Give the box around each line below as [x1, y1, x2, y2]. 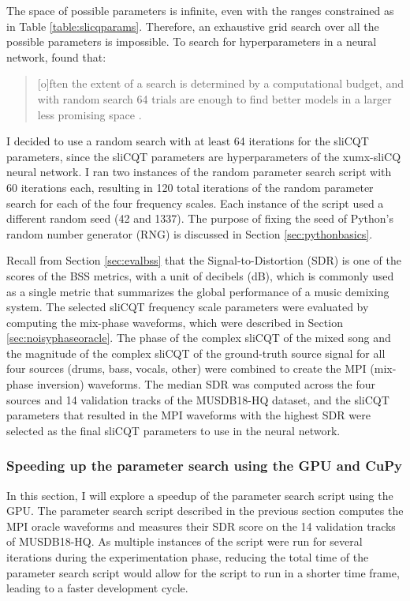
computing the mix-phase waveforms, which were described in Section [6, 314, 343, 330]
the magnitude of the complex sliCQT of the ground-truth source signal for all [6, 344, 386, 361]
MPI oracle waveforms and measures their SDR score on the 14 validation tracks [6, 517, 396, 534]
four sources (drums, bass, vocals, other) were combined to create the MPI [6, 360, 367, 377]
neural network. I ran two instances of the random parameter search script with [6, 163, 392, 180]
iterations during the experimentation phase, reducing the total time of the [6, 549, 369, 565]
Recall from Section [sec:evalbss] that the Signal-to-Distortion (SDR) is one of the [6, 252, 401, 269]
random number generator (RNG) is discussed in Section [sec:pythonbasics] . [6, 225, 373, 242]
